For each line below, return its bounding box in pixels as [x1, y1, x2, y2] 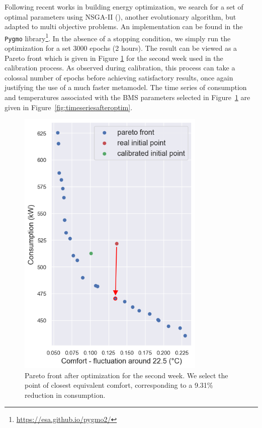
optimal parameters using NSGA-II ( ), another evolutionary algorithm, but [5, 11, 236, 22]
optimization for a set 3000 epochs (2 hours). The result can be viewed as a [5, 43, 237, 53]
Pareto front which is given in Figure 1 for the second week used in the [5, 52, 223, 63]
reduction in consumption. [25, 389, 106, 400]
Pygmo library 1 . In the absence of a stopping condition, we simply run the [5, 31, 231, 43]
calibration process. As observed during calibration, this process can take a [5, 62, 235, 73]
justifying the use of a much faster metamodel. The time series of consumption [5, 82, 247, 93]
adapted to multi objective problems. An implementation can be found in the [5, 21, 243, 32]
